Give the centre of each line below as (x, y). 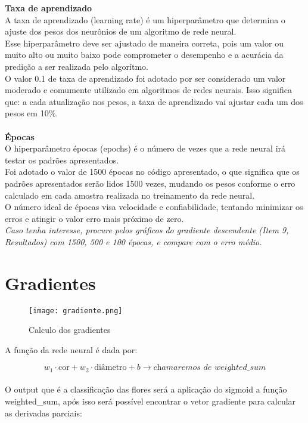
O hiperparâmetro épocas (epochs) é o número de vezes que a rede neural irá (145, 148)
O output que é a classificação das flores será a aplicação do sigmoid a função (146, 389)
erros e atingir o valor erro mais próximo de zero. (94, 218)
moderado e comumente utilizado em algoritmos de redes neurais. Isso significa (149, 90)
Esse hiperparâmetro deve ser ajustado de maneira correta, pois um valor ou (144, 43)
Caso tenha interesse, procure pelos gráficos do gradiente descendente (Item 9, (147, 230)
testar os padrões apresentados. (62, 160)
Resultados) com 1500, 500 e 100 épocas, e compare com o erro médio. (133, 241)
